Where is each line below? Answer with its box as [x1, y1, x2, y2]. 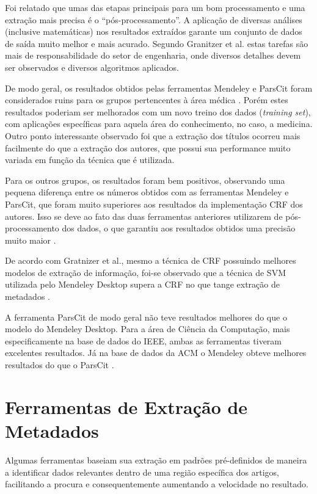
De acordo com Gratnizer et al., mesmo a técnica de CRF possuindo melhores [5, 254, 296, 267]
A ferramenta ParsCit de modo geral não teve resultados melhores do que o [5, 310, 287, 323]
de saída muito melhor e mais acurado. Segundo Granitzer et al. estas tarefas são [5, 37, 308, 49]
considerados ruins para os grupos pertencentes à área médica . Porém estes [5, 93, 288, 106]
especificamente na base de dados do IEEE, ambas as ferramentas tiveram [5, 334, 282, 347]
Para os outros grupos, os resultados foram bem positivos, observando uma [5, 173, 285, 186]
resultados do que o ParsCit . [5, 358, 114, 371]
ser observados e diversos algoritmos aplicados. [5, 60, 179, 73]
